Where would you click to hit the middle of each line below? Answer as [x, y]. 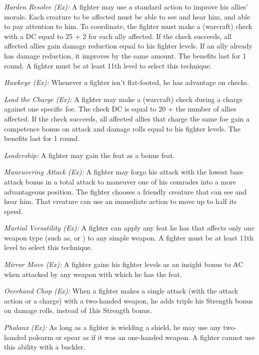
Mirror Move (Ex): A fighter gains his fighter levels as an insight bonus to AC [124, 264]
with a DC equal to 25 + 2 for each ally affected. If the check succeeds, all [118, 36]
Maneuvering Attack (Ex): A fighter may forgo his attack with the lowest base [124, 172]
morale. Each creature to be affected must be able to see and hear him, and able [127, 16]
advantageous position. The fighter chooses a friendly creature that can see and [125, 191]
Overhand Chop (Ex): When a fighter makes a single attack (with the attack [121, 291]
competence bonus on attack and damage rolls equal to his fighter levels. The [122, 128]
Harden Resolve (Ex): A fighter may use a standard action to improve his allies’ [126, 6]
